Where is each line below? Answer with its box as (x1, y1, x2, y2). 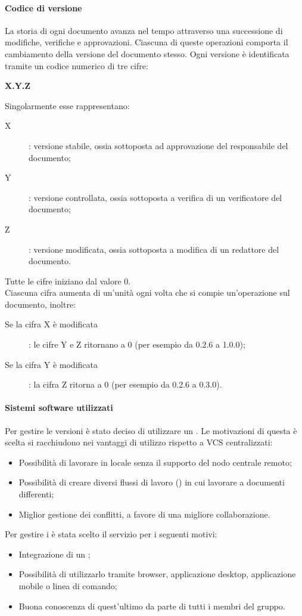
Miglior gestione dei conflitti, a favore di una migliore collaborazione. (18, 507, 270, 520)
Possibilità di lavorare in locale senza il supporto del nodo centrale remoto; (18, 456, 292, 468)
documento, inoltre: (5, 298, 76, 310)
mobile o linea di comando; (18, 580, 117, 592)
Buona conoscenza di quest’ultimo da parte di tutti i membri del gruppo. (18, 599, 285, 612)
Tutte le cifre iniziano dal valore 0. (5, 274, 131, 287)
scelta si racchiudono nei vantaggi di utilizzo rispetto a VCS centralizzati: (5, 436, 273, 448)
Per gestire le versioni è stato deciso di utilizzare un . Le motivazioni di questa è (5, 424, 297, 437)
